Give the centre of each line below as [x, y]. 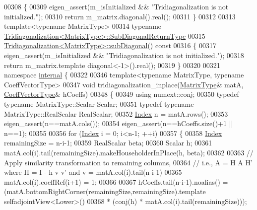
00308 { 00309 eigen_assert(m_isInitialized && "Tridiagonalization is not [116, 6]
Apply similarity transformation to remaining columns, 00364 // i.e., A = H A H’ [128, 162]
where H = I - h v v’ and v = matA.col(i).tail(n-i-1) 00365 [93, 172]
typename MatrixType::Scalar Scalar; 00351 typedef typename [99, 104]
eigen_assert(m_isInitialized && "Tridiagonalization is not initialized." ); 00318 [124, 55]
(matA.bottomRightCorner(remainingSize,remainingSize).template [105, 191]
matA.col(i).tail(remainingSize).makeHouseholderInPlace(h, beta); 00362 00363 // [129, 152]
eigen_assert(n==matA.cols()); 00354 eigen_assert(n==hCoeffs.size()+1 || [119, 123]
